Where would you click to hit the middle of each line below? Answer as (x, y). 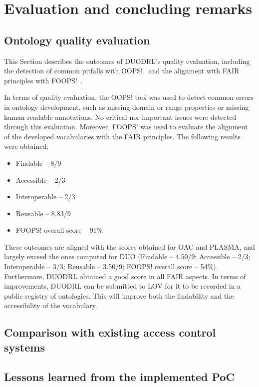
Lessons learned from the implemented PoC (119, 376)
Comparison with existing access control (110, 332)
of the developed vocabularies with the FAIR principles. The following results (122, 136)
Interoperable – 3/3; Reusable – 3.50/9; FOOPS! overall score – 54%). (111, 266)
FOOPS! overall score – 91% (59, 230)
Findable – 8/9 (38, 163)
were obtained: (26, 146)
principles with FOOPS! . (43, 80)
